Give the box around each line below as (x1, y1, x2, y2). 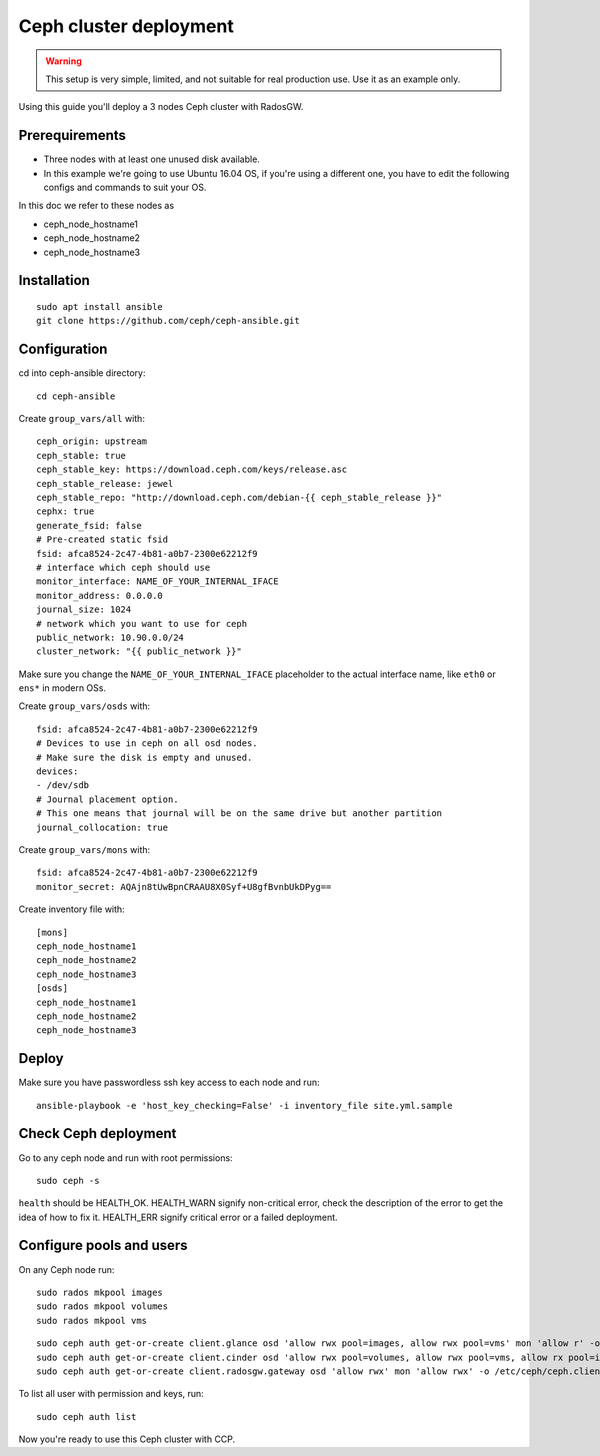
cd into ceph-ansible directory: (18, 367, 146, 379)
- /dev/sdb (36, 780, 90, 791)
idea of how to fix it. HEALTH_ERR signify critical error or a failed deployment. (18, 1211, 339, 1223)
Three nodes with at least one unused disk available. (43, 153, 260, 165)
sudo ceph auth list (36, 1411, 137, 1422)
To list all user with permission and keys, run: (18, 1388, 204, 1400)
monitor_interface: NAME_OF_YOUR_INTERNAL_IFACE (36, 576, 279, 587)
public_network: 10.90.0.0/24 (36, 631, 185, 643)
